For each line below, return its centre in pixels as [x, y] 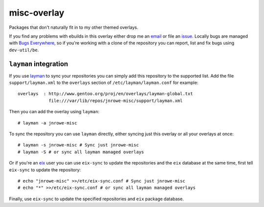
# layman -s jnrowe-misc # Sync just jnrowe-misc [78, 145]
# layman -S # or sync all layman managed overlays [81, 152]
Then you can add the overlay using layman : [54, 112]
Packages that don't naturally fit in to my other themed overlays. [74, 27]
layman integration [39, 64]
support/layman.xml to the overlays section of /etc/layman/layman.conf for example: [104, 83]
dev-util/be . [24, 50]
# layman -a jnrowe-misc [47, 123]
